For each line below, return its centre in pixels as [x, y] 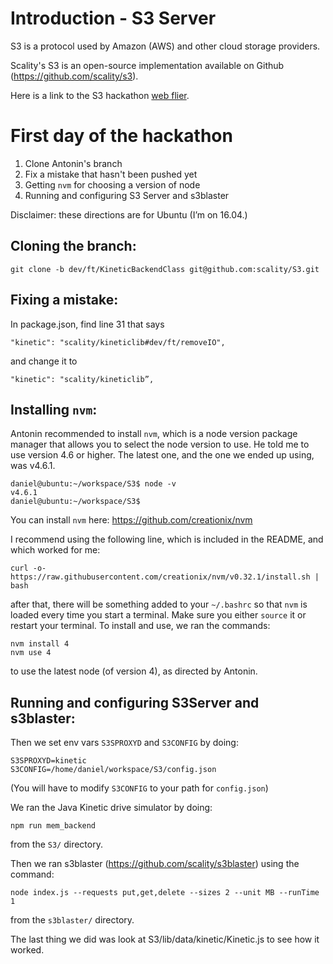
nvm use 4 [31, 653]
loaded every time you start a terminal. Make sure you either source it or [158, 615]
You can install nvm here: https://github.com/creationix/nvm [131, 520]
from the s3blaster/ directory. [72, 920]
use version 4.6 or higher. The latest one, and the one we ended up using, [162, 455]
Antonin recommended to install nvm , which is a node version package [154, 434]
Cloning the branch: [73, 246]
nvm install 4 [40, 644]
